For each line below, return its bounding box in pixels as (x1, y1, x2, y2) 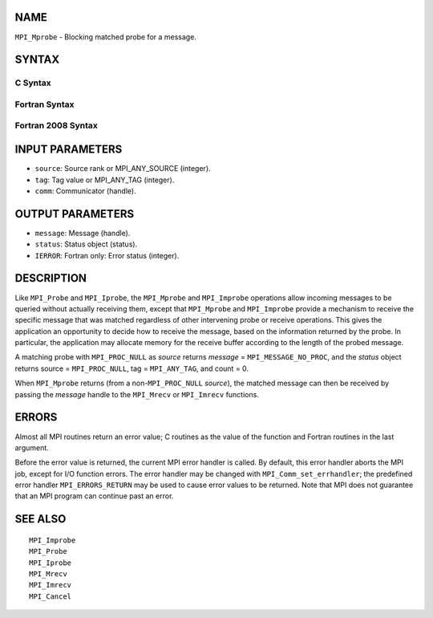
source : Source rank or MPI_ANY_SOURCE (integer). (34, 164, 212, 173)
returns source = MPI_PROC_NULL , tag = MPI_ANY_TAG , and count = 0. (14, 364, 249, 373)
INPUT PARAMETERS (14, 143, 123, 157)
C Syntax (14, 77, 51, 88)
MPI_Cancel (29, 592, 72, 601)
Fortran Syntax (14, 99, 75, 110)
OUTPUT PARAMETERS (14, 207, 135, 221)
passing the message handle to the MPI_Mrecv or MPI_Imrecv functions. (14, 389, 260, 399)
